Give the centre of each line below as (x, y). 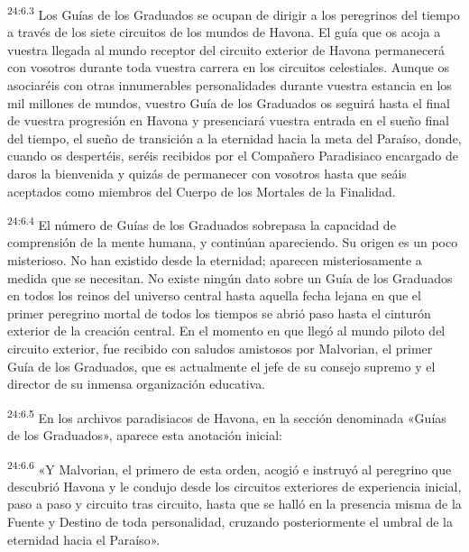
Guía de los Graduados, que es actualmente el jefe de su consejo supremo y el (221, 366)
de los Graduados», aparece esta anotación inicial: (145, 435)
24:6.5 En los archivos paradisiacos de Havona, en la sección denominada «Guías (227, 416)
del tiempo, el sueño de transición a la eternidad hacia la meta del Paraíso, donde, (234, 138)
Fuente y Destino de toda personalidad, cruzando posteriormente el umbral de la (230, 522)
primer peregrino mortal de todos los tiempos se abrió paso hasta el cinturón (219, 313)
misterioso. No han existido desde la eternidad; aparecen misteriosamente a (215, 260)
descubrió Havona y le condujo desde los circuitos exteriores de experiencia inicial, (234, 486)
